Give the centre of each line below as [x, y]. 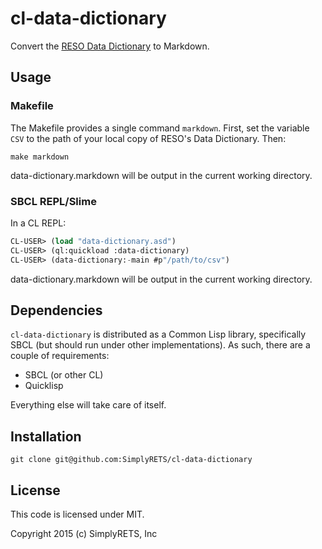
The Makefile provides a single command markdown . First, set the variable [160, 128]
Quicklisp [44, 386]
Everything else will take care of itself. [88, 405]
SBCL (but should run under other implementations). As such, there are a [160, 345]
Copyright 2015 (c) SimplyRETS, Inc [84, 533]
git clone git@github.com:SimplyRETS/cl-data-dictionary [131, 460]
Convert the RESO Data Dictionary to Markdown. [110, 46]
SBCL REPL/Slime [53, 201]
